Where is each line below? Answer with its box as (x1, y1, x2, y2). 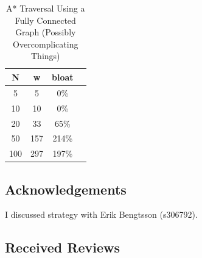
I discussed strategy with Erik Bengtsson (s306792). (5, 208, 198, 221)
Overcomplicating (13, 37, 78, 50)
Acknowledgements (5, 179, 127, 198)
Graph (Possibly (15, 26, 76, 38)
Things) (31, 49, 60, 62)
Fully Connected (15, 13, 76, 26)
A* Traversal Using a (6, 2, 85, 14)
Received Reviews (5, 238, 120, 257)
